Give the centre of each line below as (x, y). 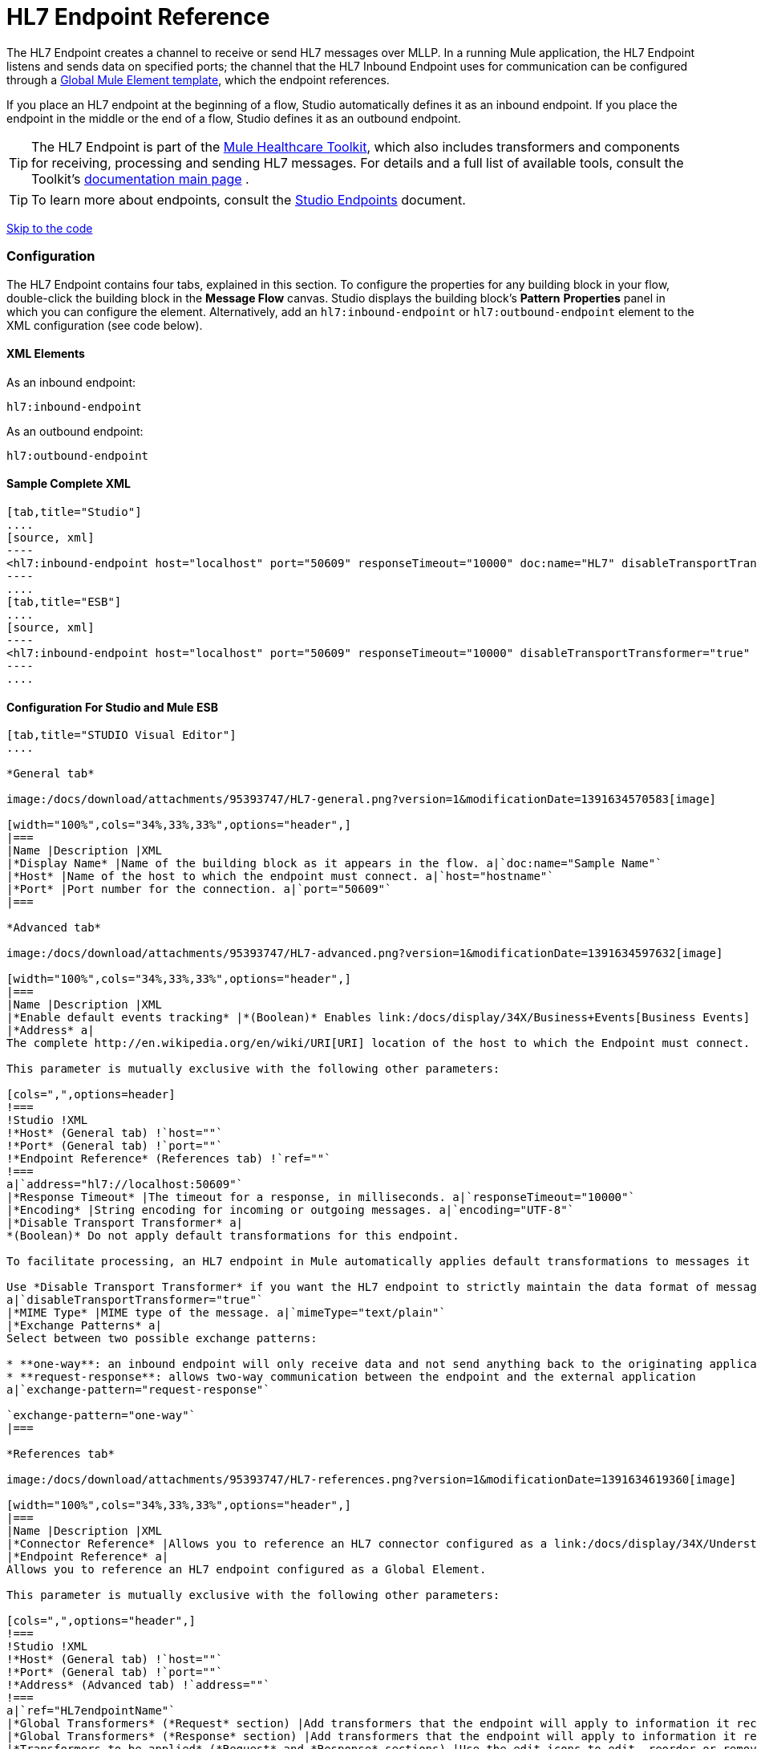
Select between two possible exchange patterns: (162, 1339)
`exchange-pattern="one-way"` (101, 1416)
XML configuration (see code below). (105, 325)
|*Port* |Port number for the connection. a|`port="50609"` (199, 889)
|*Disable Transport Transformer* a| (125, 1223)
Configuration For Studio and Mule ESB (112, 707)
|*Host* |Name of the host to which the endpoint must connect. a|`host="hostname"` (280, 877)
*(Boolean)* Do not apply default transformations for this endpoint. (233, 1236)
